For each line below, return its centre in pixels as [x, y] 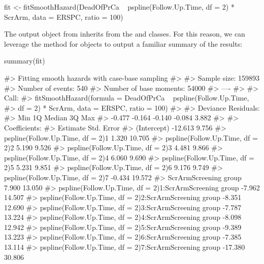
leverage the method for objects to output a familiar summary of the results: [123, 43]
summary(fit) [25, 61]
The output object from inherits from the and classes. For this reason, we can [125, 34]
